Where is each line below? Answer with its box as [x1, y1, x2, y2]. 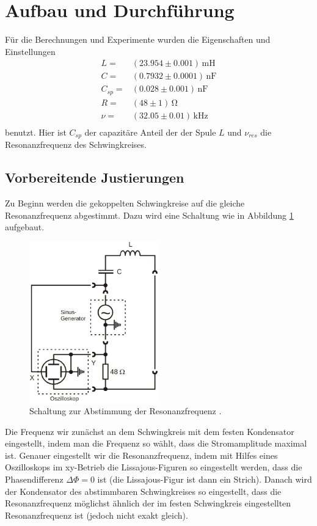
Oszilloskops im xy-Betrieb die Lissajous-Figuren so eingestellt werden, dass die [5, 461, 302, 473]
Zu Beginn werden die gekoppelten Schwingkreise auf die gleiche [5, 197, 245, 210]
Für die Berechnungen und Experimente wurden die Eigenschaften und [5, 33, 271, 46]
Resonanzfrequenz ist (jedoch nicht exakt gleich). [5, 508, 188, 521]
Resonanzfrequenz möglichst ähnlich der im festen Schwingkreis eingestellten [5, 497, 291, 510]
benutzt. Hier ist [5, 125, 67, 138]
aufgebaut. [5, 221, 45, 233]
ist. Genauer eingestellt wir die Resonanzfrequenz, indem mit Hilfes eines [5, 448, 278, 461]
